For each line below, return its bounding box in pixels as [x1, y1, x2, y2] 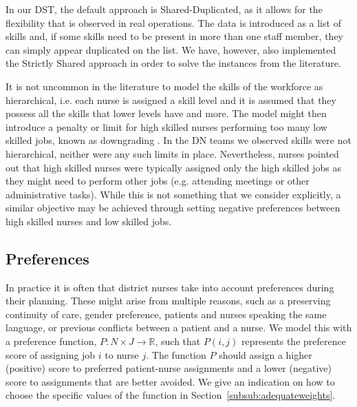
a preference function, [6, 334, 97, 348]
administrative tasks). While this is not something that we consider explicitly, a [6, 187, 341, 201]
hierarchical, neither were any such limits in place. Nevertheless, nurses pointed [6, 146, 339, 160]
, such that [155, 334, 201, 348]
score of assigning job [6, 347, 96, 362]
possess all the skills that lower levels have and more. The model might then [6, 106, 327, 121]
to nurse [105, 347, 139, 362]
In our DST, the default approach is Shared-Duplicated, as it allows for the [6, 2, 323, 16]
